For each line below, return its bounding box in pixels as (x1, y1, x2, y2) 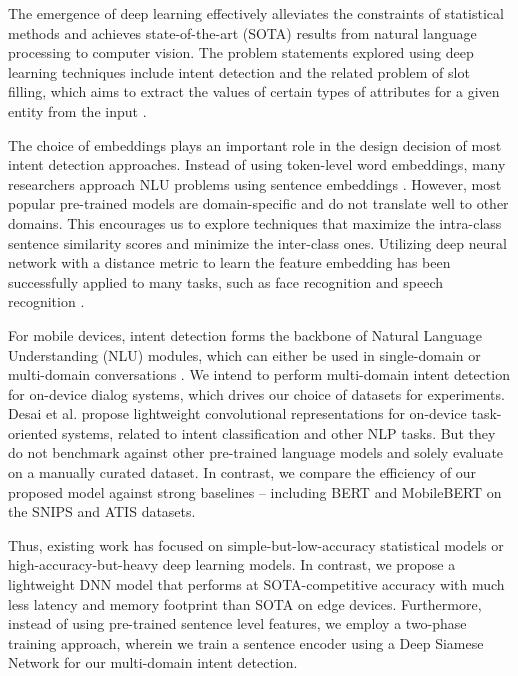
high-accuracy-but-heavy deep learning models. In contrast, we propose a (8, 554, 456, 575)
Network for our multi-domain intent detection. (8, 652, 298, 673)
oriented (8, 422, 58, 443)
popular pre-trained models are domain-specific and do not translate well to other (8, 193, 509, 214)
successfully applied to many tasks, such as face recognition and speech (8, 271, 444, 292)
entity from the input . (8, 100, 147, 121)
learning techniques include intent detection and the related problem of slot (8, 61, 470, 82)
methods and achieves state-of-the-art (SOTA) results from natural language (8, 22, 477, 43)
